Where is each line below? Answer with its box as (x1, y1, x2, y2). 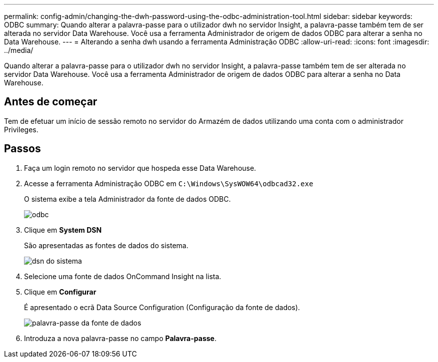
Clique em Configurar (24, 287, 96, 296)
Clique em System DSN (24, 225, 102, 234)
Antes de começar (4, 95, 97, 108)
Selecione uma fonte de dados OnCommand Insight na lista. (24, 272, 221, 281)
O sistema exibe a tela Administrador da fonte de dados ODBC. (24, 194, 231, 203)
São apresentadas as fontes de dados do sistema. (24, 241, 188, 250)
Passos (4, 142, 41, 155)
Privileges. (4, 125, 38, 134)
